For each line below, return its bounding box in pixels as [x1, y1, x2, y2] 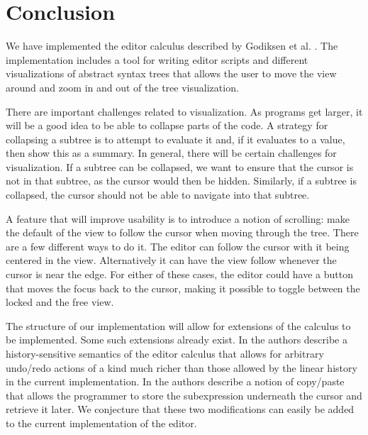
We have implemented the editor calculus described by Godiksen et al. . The [6, 38, 338, 53]
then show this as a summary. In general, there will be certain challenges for [6, 145, 337, 160]
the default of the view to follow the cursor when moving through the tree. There [6, 225, 359, 240]
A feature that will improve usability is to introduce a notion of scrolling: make [6, 211, 350, 226]
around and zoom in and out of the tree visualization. [6, 79, 239, 94]
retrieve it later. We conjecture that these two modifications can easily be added [6, 402, 355, 417]
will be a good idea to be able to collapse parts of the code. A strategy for [6, 118, 328, 133]
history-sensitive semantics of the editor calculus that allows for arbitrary [6, 346, 324, 360]
